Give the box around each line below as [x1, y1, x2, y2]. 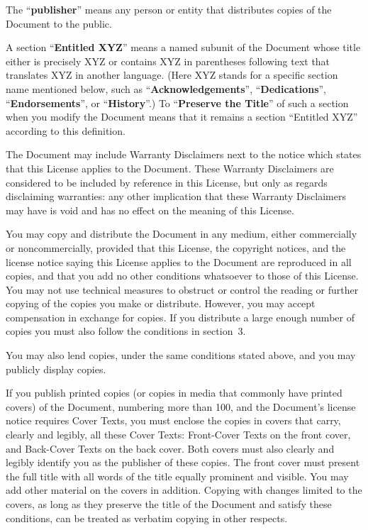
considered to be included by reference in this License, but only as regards [6, 175, 328, 189]
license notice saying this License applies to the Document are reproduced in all [6, 254, 352, 269]
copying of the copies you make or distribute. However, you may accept [6, 296, 316, 311]
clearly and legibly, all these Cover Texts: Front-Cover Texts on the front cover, [6, 427, 351, 442]
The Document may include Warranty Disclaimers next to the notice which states [6, 147, 362, 162]
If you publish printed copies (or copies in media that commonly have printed [6, 385, 342, 400]
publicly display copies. [6, 361, 106, 376]
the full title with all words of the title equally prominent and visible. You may [6, 468, 349, 483]
